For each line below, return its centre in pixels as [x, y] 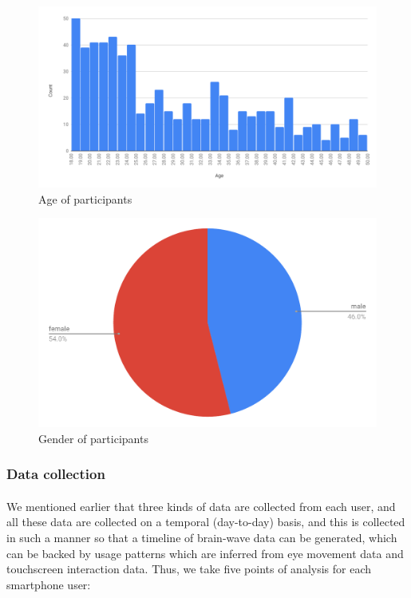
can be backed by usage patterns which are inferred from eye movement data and [205, 553]
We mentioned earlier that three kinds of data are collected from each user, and [201, 506]
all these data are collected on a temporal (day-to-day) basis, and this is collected [206, 522]
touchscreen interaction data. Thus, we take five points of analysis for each [189, 569]
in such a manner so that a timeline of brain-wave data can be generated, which [202, 537]
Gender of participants [93, 438]
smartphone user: [49, 584]
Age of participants [85, 198]
